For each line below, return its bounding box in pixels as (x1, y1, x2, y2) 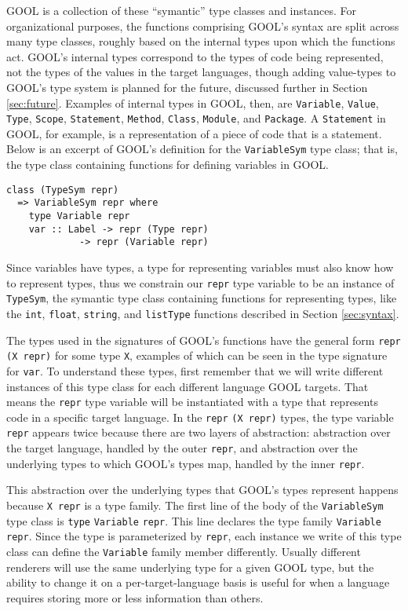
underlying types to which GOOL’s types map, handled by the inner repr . (6, 455, 365, 471)
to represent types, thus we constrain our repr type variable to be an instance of (6, 274, 395, 291)
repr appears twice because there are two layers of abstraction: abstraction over (6, 424, 391, 441)
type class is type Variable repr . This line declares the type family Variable (6, 512, 381, 529)
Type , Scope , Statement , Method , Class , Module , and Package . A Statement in (6, 110, 386, 126)
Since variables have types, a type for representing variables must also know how (6, 259, 394, 275)
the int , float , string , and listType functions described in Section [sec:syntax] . (6, 305, 399, 321)
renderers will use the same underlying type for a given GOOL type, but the (6, 558, 374, 575)
